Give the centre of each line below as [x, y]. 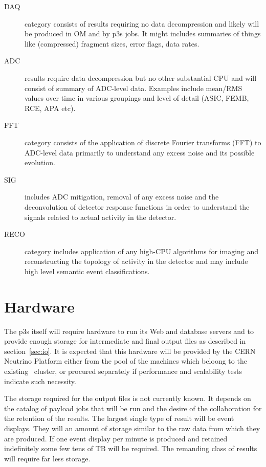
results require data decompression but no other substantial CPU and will [141, 77]
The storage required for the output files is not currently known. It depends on [128, 398]
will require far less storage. [47, 458]
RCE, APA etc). [50, 108]
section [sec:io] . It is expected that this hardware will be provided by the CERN [130, 351]
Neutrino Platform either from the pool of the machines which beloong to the [126, 361]
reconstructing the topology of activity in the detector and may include [136, 261]
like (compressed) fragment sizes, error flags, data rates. [112, 43]
